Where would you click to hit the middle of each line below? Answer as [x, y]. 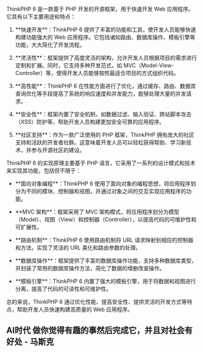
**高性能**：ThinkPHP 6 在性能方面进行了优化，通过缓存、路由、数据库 [105, 86]
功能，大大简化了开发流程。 [50, 45]
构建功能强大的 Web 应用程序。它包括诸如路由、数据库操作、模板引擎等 [105, 37]
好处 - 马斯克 [30, 342]
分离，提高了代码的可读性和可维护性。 [63, 289]
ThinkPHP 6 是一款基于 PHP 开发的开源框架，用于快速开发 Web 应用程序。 [100, 9]
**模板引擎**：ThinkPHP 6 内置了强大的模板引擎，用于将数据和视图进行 [105, 281]
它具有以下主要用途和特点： [41, 16]
